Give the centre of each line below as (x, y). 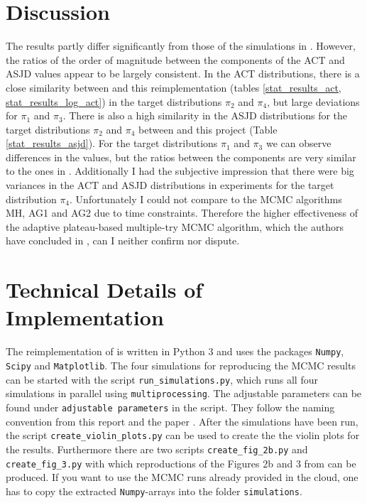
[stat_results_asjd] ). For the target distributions (112, 143)
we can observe (298, 143)
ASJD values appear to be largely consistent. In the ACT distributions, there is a (183, 74)
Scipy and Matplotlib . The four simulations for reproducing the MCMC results (181, 365)
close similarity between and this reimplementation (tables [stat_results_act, (174, 87)
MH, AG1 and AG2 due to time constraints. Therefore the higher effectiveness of (182, 213)
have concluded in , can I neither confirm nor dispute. (123, 240)
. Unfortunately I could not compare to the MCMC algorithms (206, 199)
